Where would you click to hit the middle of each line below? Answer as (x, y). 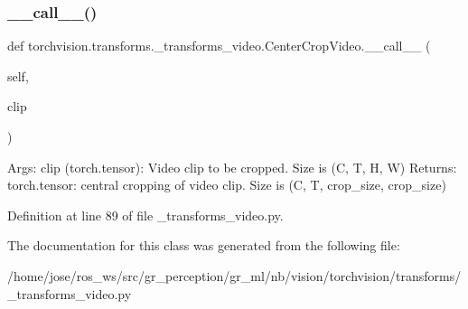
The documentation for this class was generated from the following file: (204, 245)
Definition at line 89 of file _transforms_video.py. (145, 215)
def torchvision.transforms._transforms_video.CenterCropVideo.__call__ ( (219, 46)
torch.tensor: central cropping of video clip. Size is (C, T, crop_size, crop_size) (227, 185)
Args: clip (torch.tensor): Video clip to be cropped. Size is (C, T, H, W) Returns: (232, 167)
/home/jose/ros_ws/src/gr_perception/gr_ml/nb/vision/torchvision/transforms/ (234, 275)
